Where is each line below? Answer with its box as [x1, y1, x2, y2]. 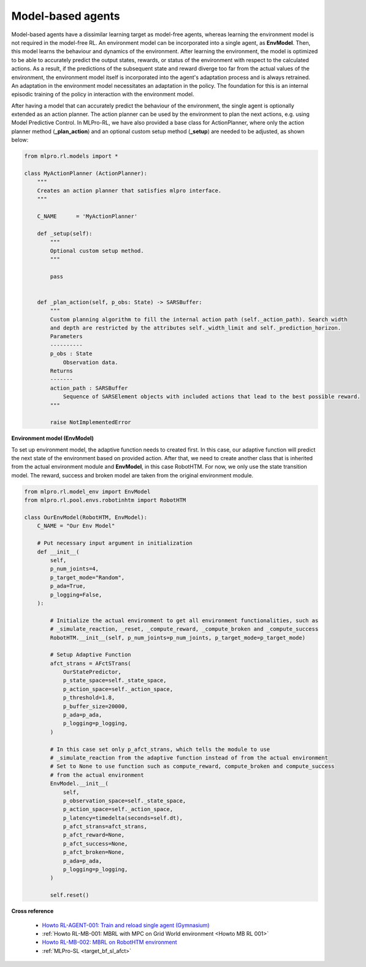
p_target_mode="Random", [50, 574, 125, 581]
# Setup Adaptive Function [50, 651, 131, 658]
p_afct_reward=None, [63, 831, 125, 839]
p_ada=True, [50, 583, 86, 590]
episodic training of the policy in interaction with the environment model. [11, 91, 194, 98]
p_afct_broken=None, [63, 849, 125, 856]
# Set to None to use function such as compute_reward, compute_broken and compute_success [50, 763, 335, 770]
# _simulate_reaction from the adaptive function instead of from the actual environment [50, 754, 328, 761]
